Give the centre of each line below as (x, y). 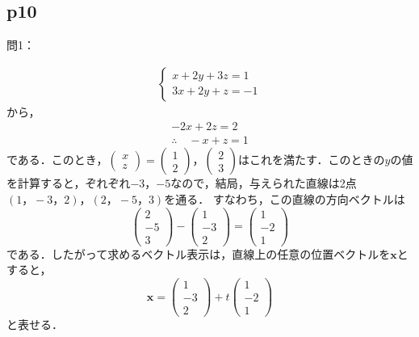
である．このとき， (57, 160)
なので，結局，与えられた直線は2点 (264, 183)
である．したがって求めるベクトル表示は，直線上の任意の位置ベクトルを (199, 253)
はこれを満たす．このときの (312, 160)
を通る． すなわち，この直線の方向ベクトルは (285, 199)
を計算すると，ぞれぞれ (69, 183)
